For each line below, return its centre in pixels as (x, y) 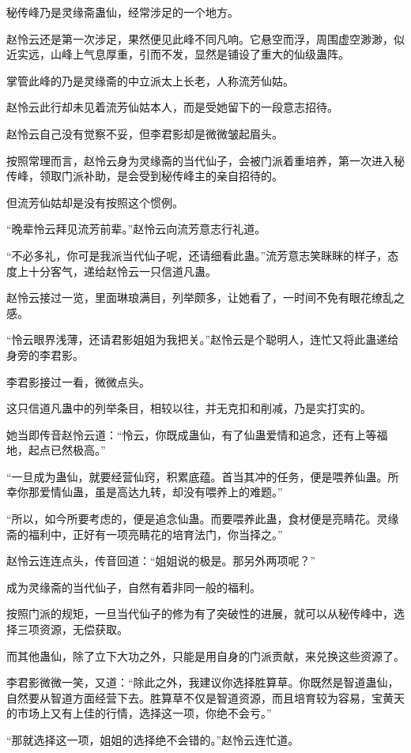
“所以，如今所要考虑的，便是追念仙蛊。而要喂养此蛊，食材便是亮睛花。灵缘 (203, 519)
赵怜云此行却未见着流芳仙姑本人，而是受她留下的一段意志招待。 (172, 107)
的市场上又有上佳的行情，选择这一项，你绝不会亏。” (139, 713)
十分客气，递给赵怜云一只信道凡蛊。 (122, 271)
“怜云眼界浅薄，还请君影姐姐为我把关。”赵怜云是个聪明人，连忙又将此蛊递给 (203, 339)
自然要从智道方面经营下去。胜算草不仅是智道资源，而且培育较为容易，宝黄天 (205, 697)
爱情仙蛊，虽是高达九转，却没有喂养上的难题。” (161, 492)
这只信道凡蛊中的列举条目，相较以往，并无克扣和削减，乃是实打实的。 (189, 408)
